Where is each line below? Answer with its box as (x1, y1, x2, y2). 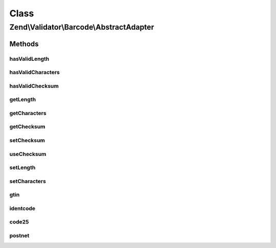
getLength (9, 96, 36, 103)
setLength (9, 164, 36, 171)
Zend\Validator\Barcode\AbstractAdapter (9, 22, 154, 32)
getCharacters (9, 109, 47, 117)
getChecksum (9, 123, 45, 130)
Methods (9, 39, 39, 48)
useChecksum (9, 150, 47, 157)
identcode (9, 205, 36, 212)
